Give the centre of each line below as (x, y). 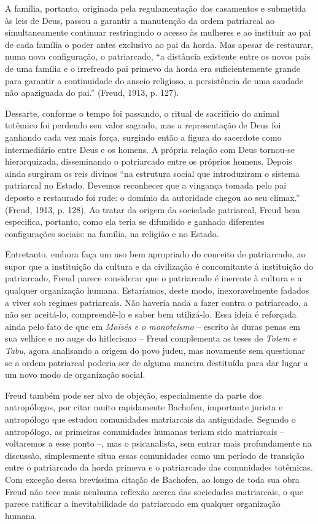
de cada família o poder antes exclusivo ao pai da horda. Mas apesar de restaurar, (159, 44)
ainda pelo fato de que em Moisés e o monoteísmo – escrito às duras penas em (153, 326)
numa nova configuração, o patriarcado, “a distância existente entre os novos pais (158, 56)
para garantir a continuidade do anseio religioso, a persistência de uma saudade (154, 80)
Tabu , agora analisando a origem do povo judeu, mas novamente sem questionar (155, 350)
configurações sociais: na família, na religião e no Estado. (112, 233)
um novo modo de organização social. (75, 374)
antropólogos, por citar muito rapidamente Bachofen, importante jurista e (144, 407)
